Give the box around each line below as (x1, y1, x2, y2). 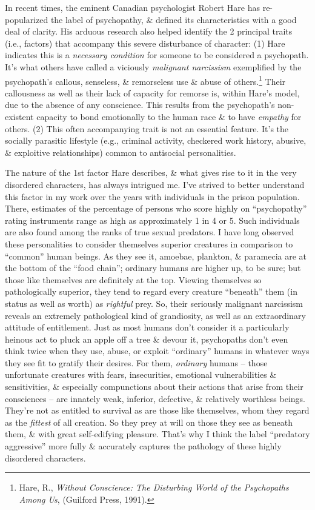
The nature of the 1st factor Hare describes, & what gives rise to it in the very (5, 166, 297, 179)
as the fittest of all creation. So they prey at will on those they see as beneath (5, 415, 293, 428)
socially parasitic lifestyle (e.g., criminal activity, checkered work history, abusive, (5, 134, 307, 147)
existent (5, 110, 34, 122)
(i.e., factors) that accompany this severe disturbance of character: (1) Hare (5, 36, 285, 49)
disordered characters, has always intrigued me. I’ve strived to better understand (5, 178, 305, 190)
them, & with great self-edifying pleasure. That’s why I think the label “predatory (5, 428, 310, 440)
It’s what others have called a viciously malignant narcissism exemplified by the (5, 60, 302, 73)
